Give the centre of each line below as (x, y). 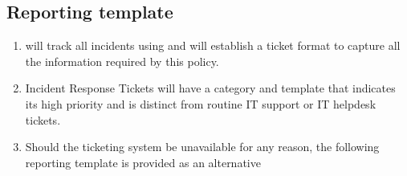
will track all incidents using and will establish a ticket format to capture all (213, 45)
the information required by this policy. (122, 61)
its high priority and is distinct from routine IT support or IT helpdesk (201, 103)
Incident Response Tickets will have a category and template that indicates (210, 88)
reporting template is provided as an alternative (143, 162)
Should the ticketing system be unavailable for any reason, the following (202, 147)
